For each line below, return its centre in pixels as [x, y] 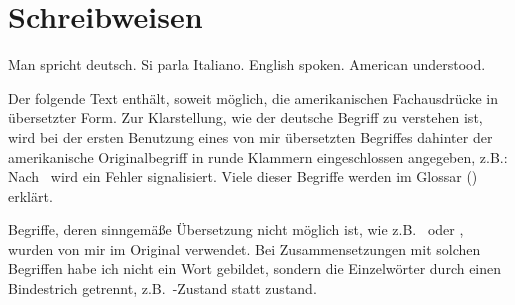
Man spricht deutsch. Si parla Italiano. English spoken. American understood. [247, 64]
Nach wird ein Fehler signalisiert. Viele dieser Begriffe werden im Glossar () [243, 176]
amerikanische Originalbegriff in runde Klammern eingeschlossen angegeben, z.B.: [258, 156]
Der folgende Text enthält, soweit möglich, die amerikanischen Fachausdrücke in [253, 97]
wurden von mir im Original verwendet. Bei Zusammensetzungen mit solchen [244, 248]
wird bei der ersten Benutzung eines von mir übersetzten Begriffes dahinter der [250, 136]
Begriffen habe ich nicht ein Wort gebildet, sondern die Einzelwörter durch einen [255, 268]
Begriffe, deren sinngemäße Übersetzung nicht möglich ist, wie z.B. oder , [236, 229]
